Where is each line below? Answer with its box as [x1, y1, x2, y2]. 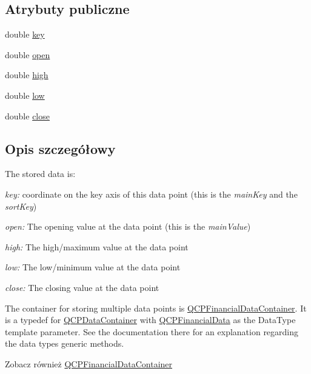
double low [5, 88, 45, 101]
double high [5, 68, 48, 81]
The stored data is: [5, 167, 76, 180]
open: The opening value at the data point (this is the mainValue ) [5, 220, 251, 233]
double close [5, 109, 50, 122]
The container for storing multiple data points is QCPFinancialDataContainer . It [5, 301, 307, 314]
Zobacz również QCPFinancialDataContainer [5, 357, 173, 370]
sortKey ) [5, 199, 37, 212]
